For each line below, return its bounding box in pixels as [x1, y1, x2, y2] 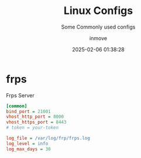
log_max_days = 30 [6, 146, 51, 152]
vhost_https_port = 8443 [6, 120, 67, 125]
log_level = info [6, 141, 49, 146]
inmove [90, 34, 107, 41]
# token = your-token [6, 125, 59, 131]
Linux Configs [63, 4, 133, 17]
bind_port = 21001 [6, 108, 51, 114]
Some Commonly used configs [61, 23, 136, 30]
